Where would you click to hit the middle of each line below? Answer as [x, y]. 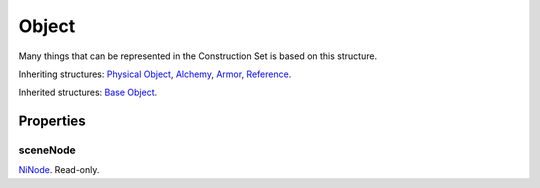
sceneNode [47, 150]
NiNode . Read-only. [59, 170]
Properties [52, 121]
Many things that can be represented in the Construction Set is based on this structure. [198, 56]
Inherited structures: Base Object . [88, 92]
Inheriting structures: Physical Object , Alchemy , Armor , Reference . [155, 74]
